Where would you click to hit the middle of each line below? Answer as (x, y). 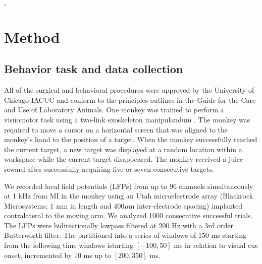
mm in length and (84, 205)
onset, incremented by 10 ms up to (58, 255)
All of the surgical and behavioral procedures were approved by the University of (129, 90)
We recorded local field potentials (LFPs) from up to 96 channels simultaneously (129, 186)
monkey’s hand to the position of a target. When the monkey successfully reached (131, 139)
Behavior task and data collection (94, 69)
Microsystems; (26, 205)
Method (32, 37)
